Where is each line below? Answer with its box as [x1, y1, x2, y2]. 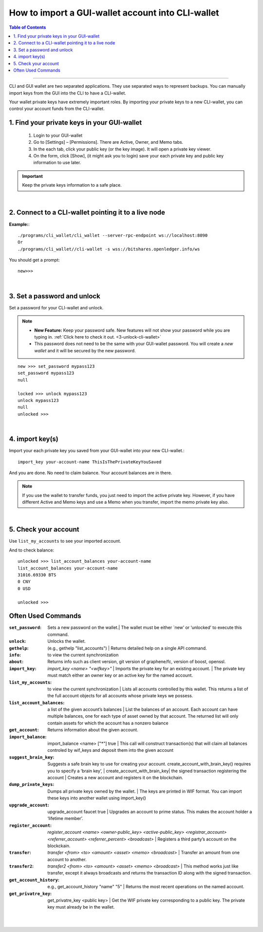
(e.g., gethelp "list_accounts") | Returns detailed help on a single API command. [47, 645, 207, 651]
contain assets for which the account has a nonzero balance [47, 720, 169, 726]
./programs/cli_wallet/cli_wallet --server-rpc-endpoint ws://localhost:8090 [18, 232, 208, 238]
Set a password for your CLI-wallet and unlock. [9, 304, 104, 310]
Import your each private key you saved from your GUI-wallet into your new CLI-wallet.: [9, 448, 185, 454]
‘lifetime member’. [47, 816, 83, 821]
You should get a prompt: [9, 257, 60, 263]
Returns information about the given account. [47, 727, 138, 733]
